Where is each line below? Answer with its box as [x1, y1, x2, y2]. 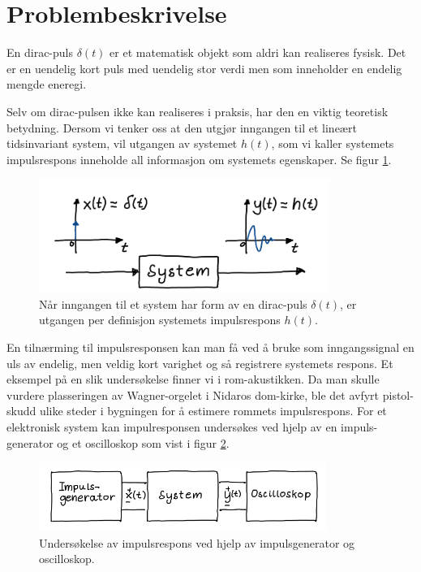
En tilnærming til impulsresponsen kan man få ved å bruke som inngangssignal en [6, 339, 415, 356]
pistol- [382, 386, 414, 403]
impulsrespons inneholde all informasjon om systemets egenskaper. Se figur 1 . [6, 150, 392, 167]
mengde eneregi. [6, 76, 87, 93]
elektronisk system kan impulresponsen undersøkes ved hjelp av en [6, 418, 337, 435]
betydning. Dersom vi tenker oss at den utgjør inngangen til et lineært [6, 119, 357, 136]
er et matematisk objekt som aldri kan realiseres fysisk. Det [110, 44, 406, 61]
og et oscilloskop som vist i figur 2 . [57, 434, 230, 451]
